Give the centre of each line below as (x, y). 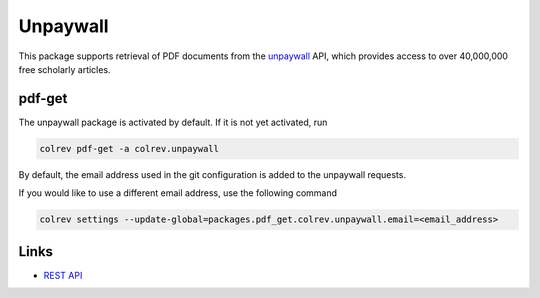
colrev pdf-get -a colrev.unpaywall (129, 148)
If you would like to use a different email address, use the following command (178, 193)
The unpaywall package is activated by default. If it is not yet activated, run (173, 122)
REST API (63, 275)
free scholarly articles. (64, 69)
